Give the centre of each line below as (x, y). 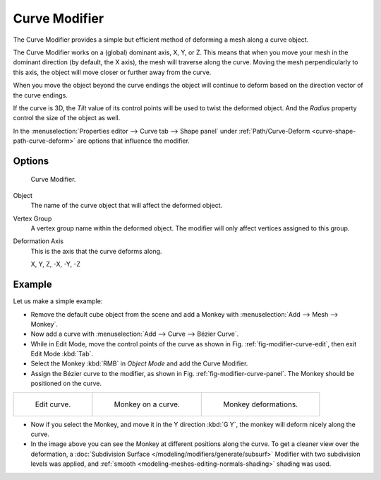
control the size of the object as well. (67, 118)
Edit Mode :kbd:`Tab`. (62, 354)
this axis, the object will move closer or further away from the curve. (112, 72)
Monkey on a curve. (147, 404)
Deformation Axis (38, 241)
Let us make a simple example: (58, 301)
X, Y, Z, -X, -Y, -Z (56, 264)
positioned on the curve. (66, 384)
